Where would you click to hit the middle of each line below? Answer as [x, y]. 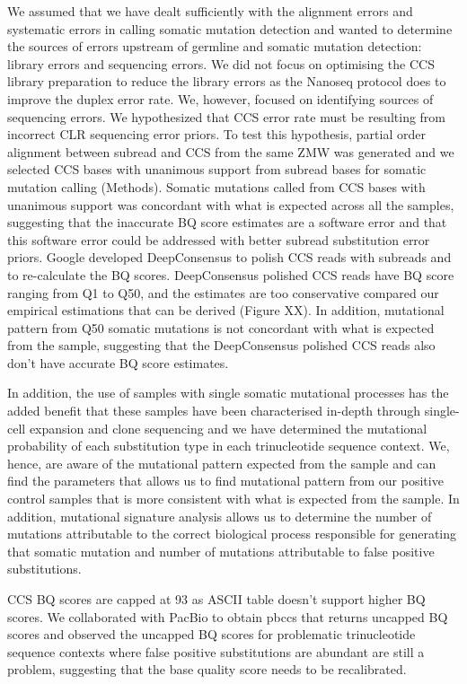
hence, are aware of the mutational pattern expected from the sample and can [222, 463]
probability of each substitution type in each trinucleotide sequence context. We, [229, 446]
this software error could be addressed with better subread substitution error [219, 239]
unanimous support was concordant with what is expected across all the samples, [231, 204]
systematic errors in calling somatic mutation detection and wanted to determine [230, 28]
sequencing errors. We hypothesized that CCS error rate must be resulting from [227, 116]
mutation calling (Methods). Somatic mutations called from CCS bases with [216, 186]
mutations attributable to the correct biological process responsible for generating [232, 534]
